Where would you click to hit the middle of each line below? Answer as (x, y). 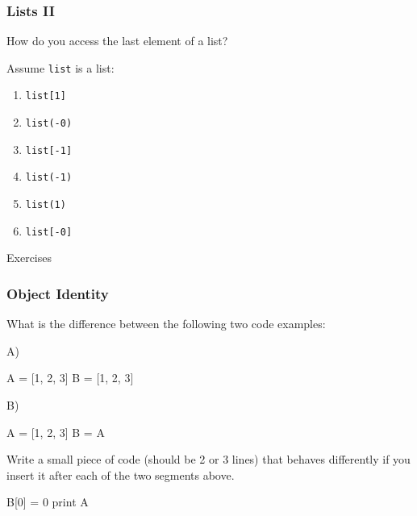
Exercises (29, 258)
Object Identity (58, 293)
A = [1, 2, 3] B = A (56, 432)
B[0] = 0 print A (48, 502)
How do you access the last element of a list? (117, 41)
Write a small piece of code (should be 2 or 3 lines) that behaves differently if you (208, 459)
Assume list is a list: (60, 67)
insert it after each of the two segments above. (121, 474)
